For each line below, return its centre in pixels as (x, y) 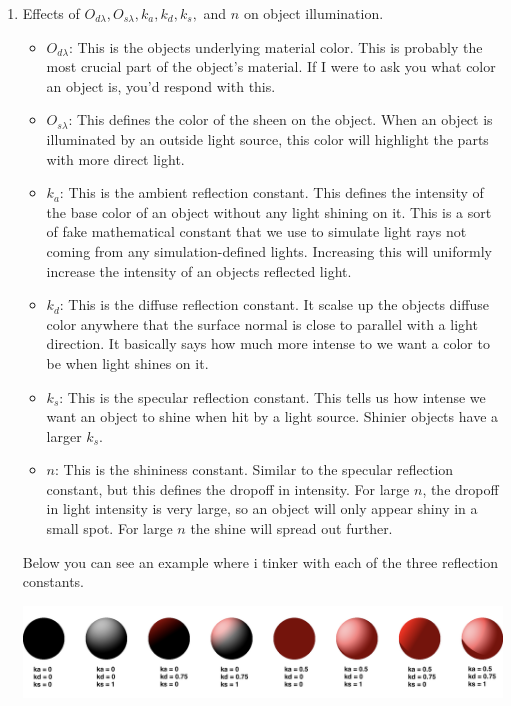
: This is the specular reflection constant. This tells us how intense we (272, 396)
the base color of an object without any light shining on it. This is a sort (269, 211)
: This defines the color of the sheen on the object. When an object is (280, 119)
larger (64, 435)
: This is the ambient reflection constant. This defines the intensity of (271, 192)
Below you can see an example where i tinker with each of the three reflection (260, 561)
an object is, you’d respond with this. (161, 85)
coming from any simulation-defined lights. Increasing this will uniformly (269, 250)
